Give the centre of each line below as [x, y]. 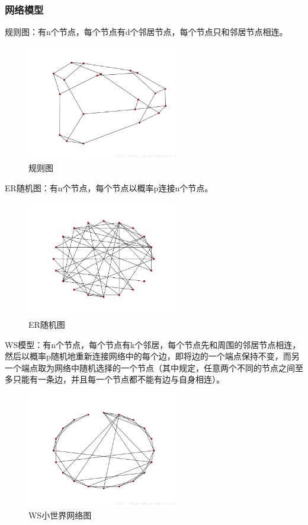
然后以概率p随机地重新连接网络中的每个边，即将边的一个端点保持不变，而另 [152, 356]
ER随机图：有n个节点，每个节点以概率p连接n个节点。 [109, 187]
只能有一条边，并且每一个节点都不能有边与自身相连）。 [118, 379]
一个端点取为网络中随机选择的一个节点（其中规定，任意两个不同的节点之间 [150, 367]
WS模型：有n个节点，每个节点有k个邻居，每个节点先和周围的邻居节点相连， [153, 344]
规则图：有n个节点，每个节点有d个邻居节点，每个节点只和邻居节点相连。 [146, 32]
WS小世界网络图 [60, 515]
